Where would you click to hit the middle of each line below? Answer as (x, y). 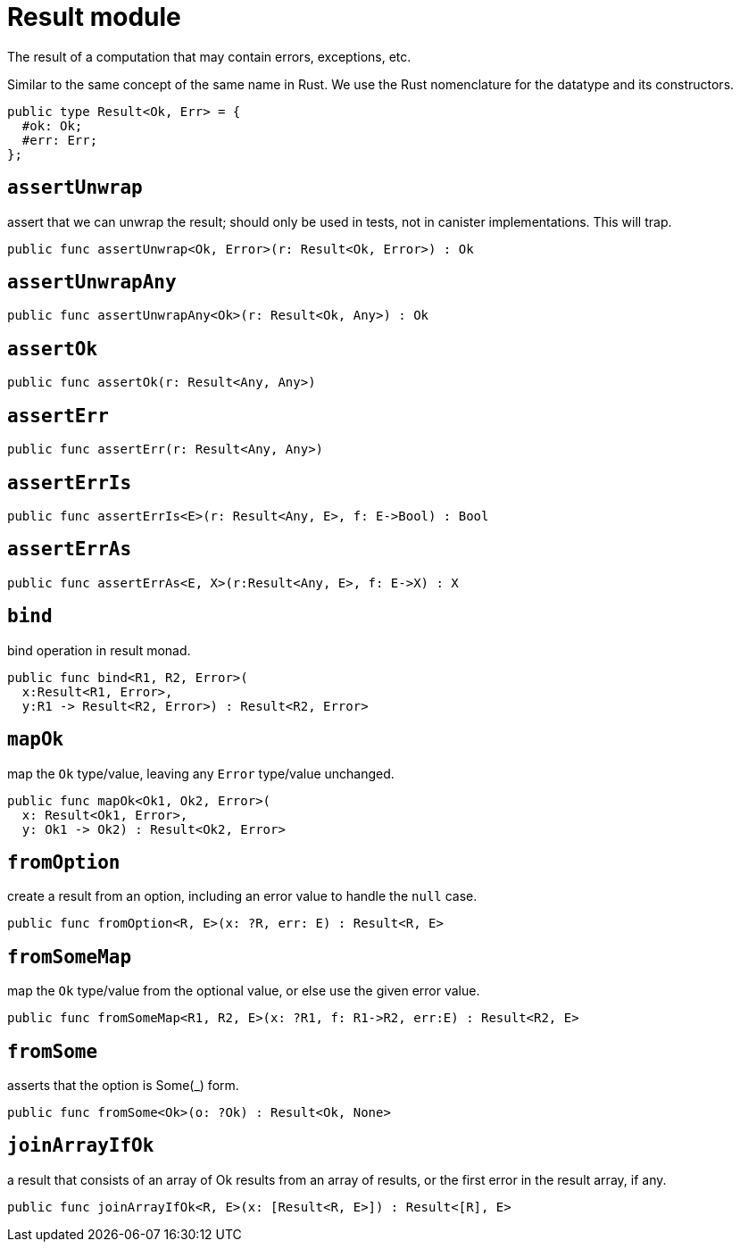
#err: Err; (60, 140)
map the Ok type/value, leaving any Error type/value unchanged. (201, 773)
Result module (94, 17)
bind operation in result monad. (99, 650)
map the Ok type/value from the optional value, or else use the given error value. (244, 991)
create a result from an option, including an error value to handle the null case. (242, 896)
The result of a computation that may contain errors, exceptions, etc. (209, 56)
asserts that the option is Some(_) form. (123, 1086)
